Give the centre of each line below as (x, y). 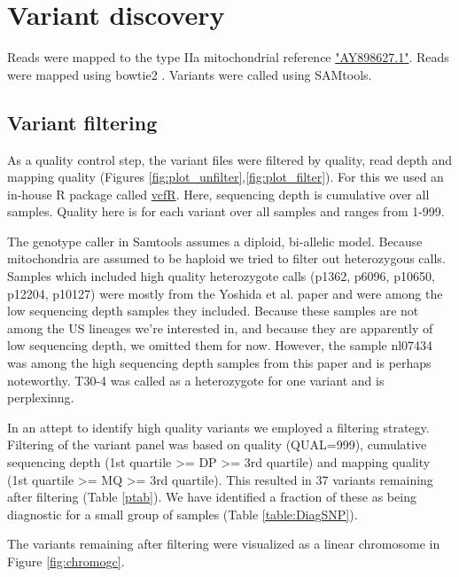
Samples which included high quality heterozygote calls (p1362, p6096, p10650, (221, 276)
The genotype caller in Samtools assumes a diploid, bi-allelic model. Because (215, 241)
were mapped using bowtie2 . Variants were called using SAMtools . (190, 74)
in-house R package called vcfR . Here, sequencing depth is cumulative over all (218, 194)
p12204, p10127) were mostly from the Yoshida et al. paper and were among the (225, 293)
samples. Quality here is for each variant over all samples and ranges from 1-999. (226, 211)
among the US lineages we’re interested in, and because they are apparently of (220, 327)
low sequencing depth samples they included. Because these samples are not (213, 311)
